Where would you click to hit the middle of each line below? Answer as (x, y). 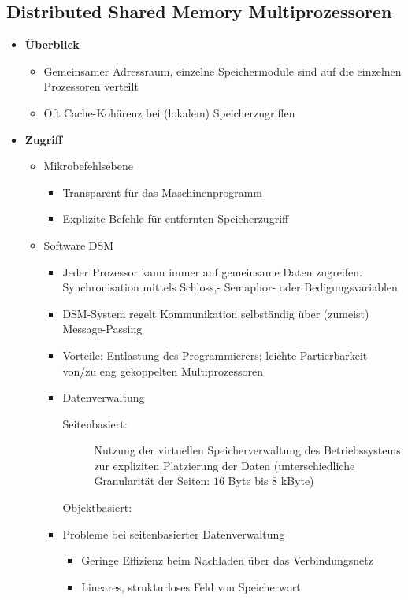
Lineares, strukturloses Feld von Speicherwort (191, 586)
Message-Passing (102, 329)
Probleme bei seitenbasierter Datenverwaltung (174, 533)
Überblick (52, 44)
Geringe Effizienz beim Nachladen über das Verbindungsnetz (227, 560)
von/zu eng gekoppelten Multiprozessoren (163, 370)
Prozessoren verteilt (91, 86)
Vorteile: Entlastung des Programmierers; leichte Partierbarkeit (215, 355)
